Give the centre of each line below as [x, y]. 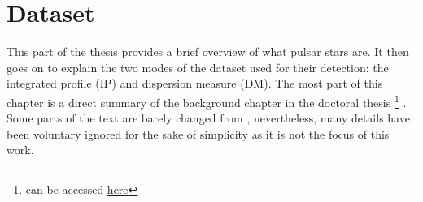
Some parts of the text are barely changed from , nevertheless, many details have [208, 118]
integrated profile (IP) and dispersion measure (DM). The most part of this [195, 83]
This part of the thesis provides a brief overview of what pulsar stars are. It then [208, 52]
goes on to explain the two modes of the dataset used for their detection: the [198, 67]
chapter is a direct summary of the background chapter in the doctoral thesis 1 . [207, 101]
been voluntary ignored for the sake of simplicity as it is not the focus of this [198, 133]
